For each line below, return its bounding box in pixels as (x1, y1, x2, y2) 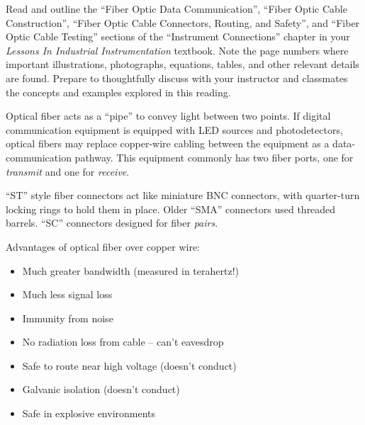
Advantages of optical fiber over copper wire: (6, 239, 201, 254)
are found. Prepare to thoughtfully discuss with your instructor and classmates (6, 70, 348, 85)
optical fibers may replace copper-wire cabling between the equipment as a (6, 136, 330, 151)
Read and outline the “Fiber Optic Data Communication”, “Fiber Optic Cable (6, 1, 347, 16)
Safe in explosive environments (22, 406, 156, 421)
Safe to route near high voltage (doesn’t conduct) (22, 358, 237, 373)
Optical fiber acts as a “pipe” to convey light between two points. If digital (6, 108, 331, 123)
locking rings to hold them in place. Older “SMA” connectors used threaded (6, 201, 336, 216)
